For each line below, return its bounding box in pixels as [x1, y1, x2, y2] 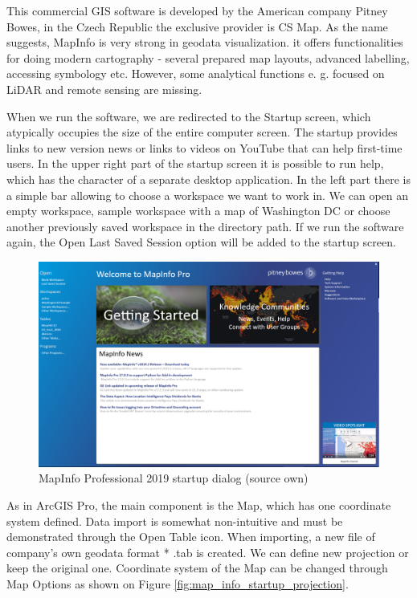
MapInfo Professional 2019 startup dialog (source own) [39, 470, 309, 486]
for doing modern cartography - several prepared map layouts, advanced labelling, [6, 49, 410, 66]
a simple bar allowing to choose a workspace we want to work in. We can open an [6, 186, 409, 203]
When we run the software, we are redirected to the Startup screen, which [6, 108, 371, 124]
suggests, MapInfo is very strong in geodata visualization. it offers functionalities [6, 34, 403, 51]
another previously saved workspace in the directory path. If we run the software [6, 218, 404, 234]
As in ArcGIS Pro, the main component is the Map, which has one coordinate [6, 496, 391, 513]
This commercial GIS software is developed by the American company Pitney [6, 2, 388, 18]
